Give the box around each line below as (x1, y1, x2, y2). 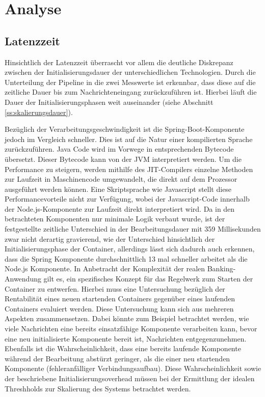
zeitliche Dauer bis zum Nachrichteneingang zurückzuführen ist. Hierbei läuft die (5, 87, 257, 97)
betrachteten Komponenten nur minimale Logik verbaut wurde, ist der (5, 213, 225, 224)
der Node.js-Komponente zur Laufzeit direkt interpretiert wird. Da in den (5, 203, 235, 214)
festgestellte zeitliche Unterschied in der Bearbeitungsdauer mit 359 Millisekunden (5, 223, 261, 234)
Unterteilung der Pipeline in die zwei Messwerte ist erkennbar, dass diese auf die (5, 76, 256, 87)
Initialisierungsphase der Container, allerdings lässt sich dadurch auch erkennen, (5, 243, 255, 254)
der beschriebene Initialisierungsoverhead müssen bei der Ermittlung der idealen (5, 373, 255, 383)
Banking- (207, 263, 236, 274)
